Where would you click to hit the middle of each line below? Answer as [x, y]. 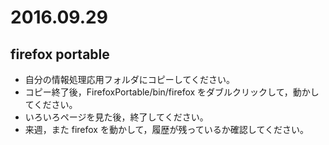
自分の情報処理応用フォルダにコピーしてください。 [129, 79]
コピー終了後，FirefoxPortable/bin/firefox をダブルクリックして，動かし [172, 92]
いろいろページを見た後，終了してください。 [116, 117]
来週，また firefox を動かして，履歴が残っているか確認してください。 [166, 129]
